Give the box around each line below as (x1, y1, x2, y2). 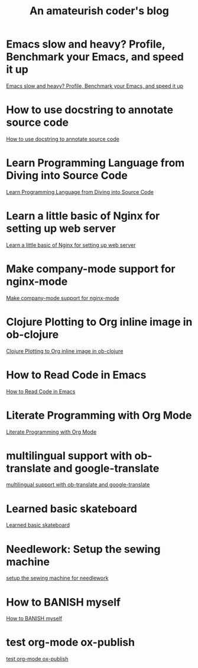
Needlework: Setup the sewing (6, 542, 161, 556)
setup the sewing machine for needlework (6, 574, 109, 582)
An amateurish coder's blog (29, 4, 170, 18)
